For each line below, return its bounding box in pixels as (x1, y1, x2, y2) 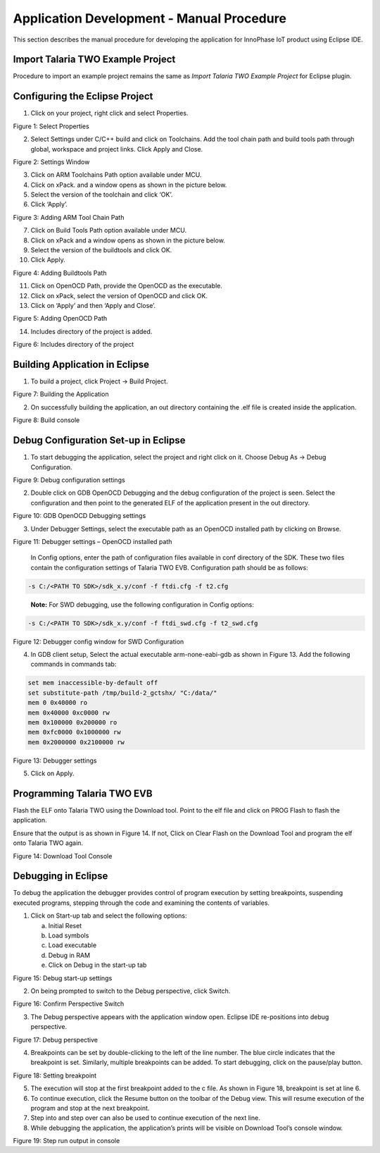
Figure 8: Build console (13, 416, 80, 424)
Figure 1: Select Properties (13, 122, 89, 130)
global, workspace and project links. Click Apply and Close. (30, 144, 203, 153)
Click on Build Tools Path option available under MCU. (30, 226, 186, 235)
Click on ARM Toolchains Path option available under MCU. (30, 171, 202, 179)
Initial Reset (48, 921, 82, 930)
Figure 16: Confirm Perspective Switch (13, 999, 125, 1008)
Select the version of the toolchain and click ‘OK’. (30, 190, 173, 199)
